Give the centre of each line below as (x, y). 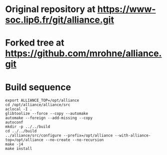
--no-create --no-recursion (74, 140)
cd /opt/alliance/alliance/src (38, 105)
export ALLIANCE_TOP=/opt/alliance (42, 101)
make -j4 (14, 144)
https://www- (126, 9)
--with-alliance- (133, 136)
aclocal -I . (19, 109)
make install (19, 149)
